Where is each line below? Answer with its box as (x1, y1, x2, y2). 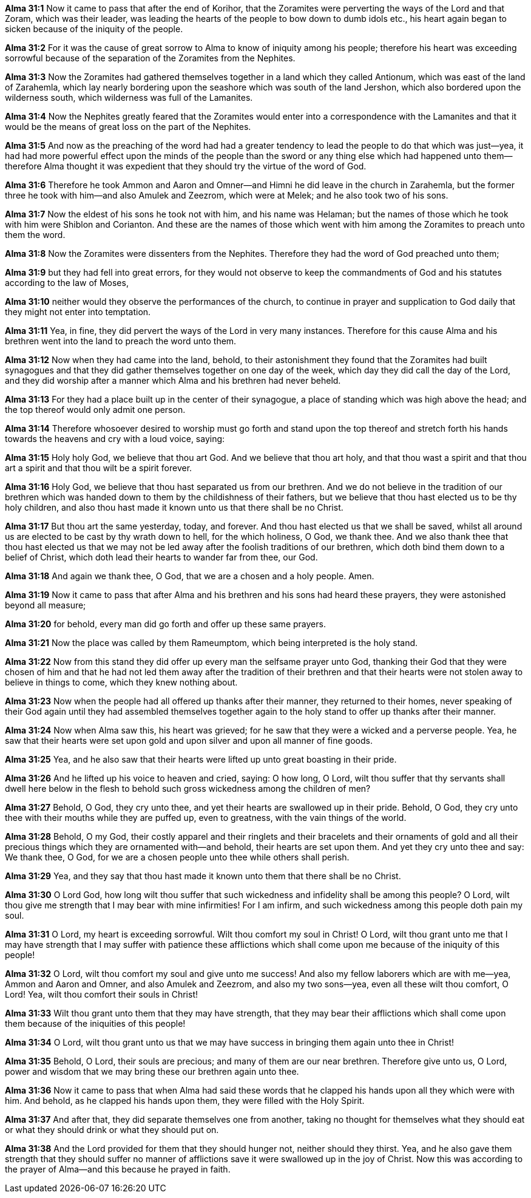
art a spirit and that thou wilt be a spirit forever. (5, 463, 192, 473)
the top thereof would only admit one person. (5, 404, 186, 415)
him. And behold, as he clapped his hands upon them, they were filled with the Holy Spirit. (5, 1095, 365, 1106)
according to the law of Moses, (5, 277, 129, 288)
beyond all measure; (5, 600, 86, 610)
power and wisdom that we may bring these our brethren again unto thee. (5, 1066, 299, 1077)
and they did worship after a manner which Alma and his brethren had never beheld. (5, 375, 341, 386)
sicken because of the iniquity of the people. (5, 24, 183, 34)
